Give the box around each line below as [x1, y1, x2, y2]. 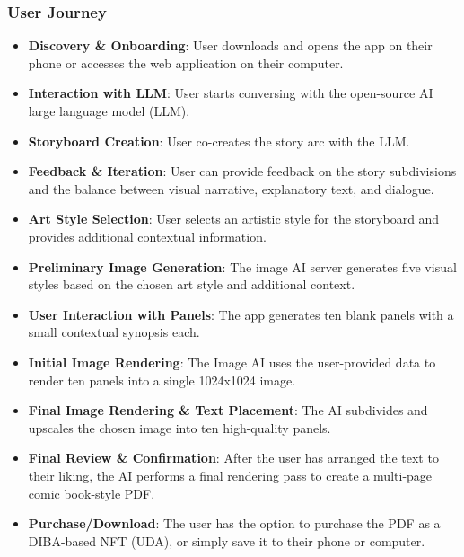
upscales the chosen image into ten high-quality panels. [28, 418, 331, 437]
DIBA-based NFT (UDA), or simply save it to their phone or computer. [28, 531, 425, 550]
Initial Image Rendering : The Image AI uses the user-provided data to [28, 352, 436, 371]
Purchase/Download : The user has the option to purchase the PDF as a [28, 514, 441, 533]
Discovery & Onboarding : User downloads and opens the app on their [28, 36, 433, 55]
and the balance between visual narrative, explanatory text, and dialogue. [28, 179, 434, 198]
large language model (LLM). [28, 102, 190, 119]
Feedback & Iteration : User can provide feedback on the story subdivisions [28, 162, 457, 181]
